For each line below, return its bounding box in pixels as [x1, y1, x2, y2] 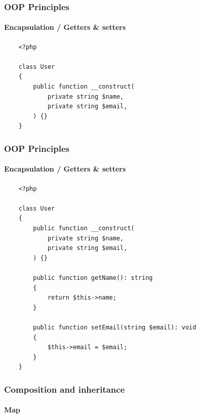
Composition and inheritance [4, 383, 125, 395]
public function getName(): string [33, 274, 153, 281]
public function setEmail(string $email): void [33, 323, 196, 331]
